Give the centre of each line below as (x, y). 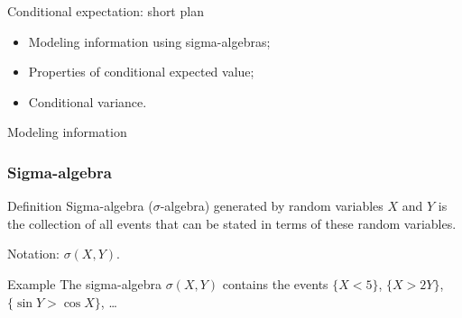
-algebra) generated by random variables (272, 206)
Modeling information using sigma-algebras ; (149, 41)
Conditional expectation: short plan (106, 11)
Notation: (33, 254)
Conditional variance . (88, 101)
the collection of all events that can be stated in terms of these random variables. (232, 223)
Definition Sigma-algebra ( (80, 206)
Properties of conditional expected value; (141, 72)
